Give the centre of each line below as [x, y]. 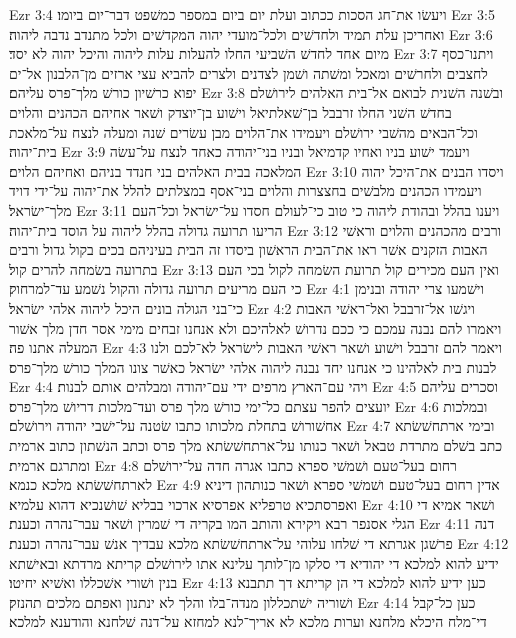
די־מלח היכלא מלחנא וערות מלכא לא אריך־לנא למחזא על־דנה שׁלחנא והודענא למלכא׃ [248, 621]
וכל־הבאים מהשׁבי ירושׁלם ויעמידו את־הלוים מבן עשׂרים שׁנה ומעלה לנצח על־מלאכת [243, 131]
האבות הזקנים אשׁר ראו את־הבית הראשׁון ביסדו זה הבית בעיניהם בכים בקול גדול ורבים [248, 249]
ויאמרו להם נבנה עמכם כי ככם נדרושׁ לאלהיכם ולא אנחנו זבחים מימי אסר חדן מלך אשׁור [255, 327]
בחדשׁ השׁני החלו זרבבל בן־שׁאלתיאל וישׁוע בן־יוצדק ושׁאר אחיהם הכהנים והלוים [230, 111]
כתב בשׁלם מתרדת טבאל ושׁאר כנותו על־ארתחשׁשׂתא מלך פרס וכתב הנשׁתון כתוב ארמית [256, 445]
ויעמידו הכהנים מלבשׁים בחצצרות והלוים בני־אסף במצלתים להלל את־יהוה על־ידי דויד [245, 190]
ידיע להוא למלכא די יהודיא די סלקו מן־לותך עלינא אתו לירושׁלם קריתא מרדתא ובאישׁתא [254, 562]
